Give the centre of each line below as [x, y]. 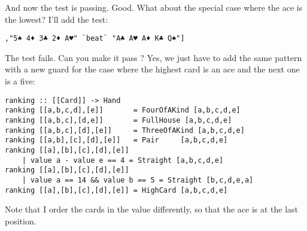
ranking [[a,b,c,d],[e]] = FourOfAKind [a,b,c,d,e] [123, 110]
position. [21, 221]
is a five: [20, 81]
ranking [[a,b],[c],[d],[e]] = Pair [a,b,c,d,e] [116, 140]
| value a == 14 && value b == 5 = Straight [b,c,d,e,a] [138, 180]
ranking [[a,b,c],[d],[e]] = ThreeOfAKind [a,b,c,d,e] [125, 130]
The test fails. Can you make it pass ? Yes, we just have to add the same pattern [153, 57]
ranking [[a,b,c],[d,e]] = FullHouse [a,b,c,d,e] [118, 120]
